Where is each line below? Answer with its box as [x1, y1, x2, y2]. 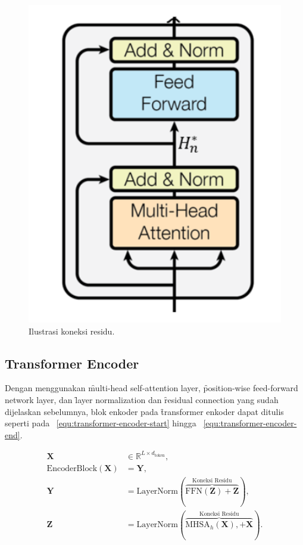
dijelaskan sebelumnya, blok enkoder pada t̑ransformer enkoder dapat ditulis [5, 405, 284, 417]
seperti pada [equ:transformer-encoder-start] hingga [5, 417, 196, 429]
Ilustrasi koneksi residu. [29, 324, 115, 337]
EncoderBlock [46, 464, 98, 473]
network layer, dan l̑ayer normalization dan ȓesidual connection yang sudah [5, 394, 279, 405]
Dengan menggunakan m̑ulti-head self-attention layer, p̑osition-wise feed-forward [5, 382, 298, 394]
